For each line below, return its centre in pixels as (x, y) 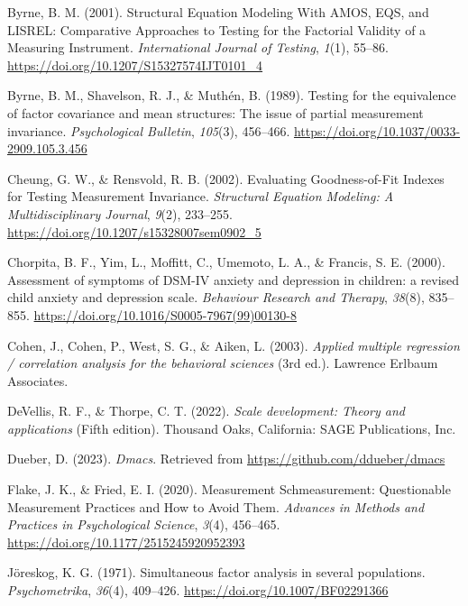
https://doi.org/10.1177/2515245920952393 (126, 542)
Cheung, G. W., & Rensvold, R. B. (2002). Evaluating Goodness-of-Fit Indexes (226, 178)
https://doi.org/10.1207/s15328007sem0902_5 (134, 231)
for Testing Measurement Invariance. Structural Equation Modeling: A (201, 196)
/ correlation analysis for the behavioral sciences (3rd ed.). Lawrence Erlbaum (223, 363)
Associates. (38, 380)
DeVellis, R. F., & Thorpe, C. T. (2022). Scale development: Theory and (206, 411)
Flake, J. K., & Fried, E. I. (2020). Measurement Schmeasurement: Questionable (229, 489)
